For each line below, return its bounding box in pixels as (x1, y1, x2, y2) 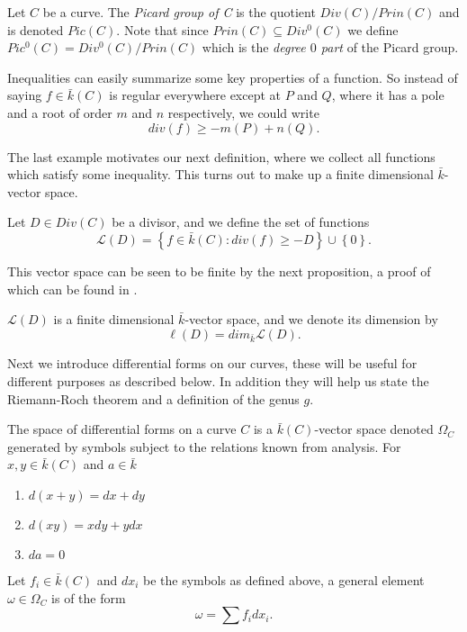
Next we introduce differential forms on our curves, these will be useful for (7, 354, 418, 373)
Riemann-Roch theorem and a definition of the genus (7, 389, 300, 408)
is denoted (7, 20, 64, 39)
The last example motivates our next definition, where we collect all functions (7, 147, 436, 166)
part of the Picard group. (320, 38, 459, 57)
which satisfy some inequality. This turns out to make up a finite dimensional (7, 165, 434, 184)
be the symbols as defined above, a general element (143, 571, 425, 590)
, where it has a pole (331, 86, 445, 104)
